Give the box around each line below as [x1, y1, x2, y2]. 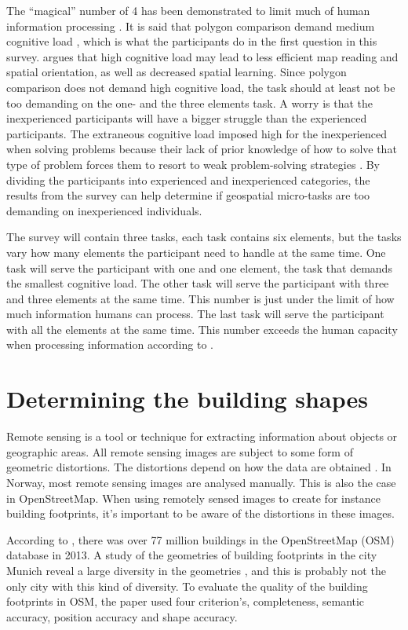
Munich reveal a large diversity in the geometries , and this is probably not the [6, 562, 386, 578]
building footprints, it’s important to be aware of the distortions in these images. [6, 505, 395, 522]
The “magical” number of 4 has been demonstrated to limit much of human [6, 2, 370, 18]
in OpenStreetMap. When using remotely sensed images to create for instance [6, 489, 381, 506]
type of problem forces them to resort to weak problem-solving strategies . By [6, 156, 380, 172]
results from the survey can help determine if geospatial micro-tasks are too [6, 187, 370, 203]
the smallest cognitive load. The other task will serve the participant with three [6, 275, 389, 291]
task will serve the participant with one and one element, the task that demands [6, 259, 392, 276]
